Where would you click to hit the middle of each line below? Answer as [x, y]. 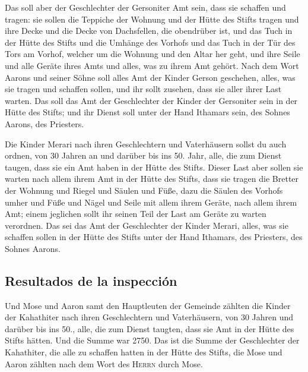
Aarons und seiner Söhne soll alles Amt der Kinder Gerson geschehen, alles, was [150, 77]
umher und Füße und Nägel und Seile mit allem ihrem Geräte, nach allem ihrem [151, 202]
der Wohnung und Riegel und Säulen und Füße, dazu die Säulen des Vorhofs [144, 190]
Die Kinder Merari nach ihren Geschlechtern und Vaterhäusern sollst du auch [146, 144]
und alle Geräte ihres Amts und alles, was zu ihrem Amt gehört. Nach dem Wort [152, 65]
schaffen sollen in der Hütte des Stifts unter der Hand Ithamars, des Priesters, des [154, 237]
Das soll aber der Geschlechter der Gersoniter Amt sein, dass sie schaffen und [145, 7]
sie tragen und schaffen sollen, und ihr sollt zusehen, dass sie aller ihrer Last [143, 89]
